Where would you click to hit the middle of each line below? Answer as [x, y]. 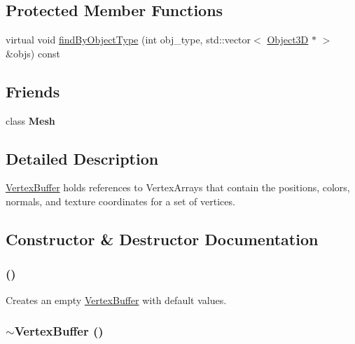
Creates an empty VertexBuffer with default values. [116, 300]
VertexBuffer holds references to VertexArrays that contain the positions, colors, [178, 187]
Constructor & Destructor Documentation [162, 239]
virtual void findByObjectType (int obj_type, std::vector [128, 40]
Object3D [288, 40]
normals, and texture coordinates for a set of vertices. [120, 201]
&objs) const [33, 53]
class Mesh [30, 120]
